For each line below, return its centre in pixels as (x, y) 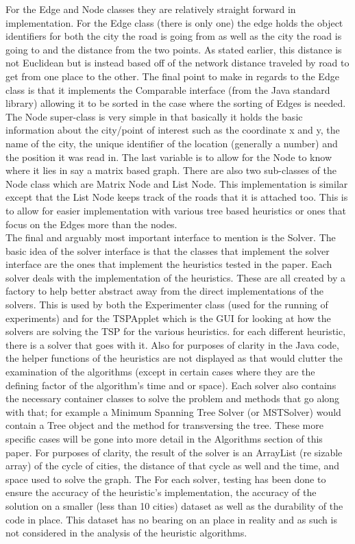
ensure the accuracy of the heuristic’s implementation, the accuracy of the (161, 492)
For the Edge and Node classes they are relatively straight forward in (151, 9)
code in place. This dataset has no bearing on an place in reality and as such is (171, 519)
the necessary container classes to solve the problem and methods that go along (173, 398)
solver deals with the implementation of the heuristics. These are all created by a (175, 277)
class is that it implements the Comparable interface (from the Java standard (168, 89)
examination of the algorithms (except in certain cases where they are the (160, 372)
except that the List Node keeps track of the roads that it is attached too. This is (177, 197)
